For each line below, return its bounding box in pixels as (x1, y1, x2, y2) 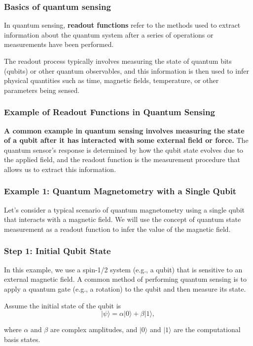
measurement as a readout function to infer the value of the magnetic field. (4, 223, 231, 234)
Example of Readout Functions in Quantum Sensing (4, 106, 215, 118)
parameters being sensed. (4, 85, 80, 95)
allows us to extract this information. (4, 164, 116, 174)
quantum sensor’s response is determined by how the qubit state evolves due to (4, 144, 243, 155)
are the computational (174, 324, 241, 335)
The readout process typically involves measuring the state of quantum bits (4, 56, 232, 66)
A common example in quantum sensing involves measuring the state (4, 125, 245, 135)
